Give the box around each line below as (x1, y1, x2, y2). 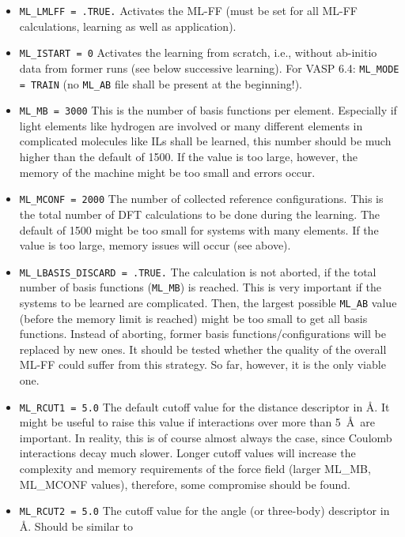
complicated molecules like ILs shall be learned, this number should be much (19, 133, 392, 149)
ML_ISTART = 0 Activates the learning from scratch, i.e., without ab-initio (19, 44, 377, 61)
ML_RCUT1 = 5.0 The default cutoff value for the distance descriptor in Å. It (19, 398, 390, 415)
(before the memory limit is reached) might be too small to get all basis (19, 310, 368, 326)
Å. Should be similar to (19, 517, 134, 534)
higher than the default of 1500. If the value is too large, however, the (19, 148, 358, 165)
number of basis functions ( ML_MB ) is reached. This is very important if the (19, 279, 381, 295)
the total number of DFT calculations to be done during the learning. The (19, 205, 380, 222)
